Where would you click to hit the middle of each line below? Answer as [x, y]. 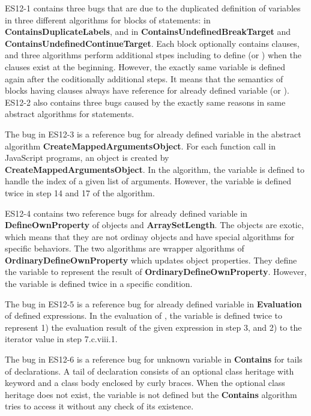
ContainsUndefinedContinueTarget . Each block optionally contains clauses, [152, 43]
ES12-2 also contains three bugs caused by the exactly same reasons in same [145, 102]
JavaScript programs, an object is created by [87, 158]
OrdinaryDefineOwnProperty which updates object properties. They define [151, 260]
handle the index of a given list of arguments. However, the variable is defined [148, 181]
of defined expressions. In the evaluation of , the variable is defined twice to [143, 315]
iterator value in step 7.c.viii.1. [61, 339]
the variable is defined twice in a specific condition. [99, 284]
